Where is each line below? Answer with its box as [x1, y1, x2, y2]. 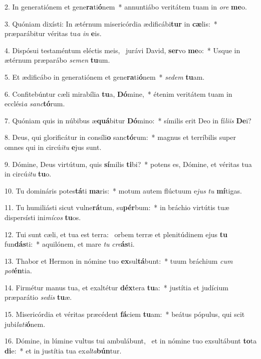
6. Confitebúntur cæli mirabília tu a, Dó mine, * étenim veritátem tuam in [5, 88, 232, 99]
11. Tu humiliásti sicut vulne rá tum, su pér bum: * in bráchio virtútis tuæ [5, 202, 229, 213]
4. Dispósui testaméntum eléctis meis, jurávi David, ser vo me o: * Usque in [5, 45, 240, 55]
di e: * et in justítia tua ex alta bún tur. [5, 345, 122, 355]
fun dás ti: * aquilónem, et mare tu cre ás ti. [5, 239, 135, 249]
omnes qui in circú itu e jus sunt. [5, 141, 102, 152]
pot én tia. [5, 265, 32, 276]
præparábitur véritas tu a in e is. [5, 28, 102, 39]
